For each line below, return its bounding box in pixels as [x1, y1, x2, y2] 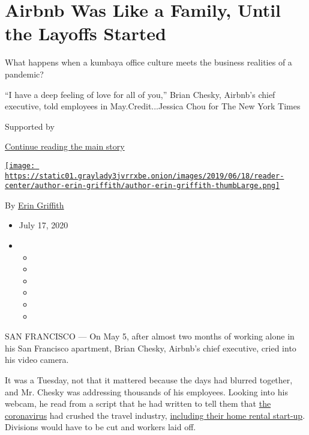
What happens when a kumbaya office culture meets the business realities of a [5, 56, 292, 68]
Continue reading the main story [5, 140, 125, 153]
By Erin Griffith [5, 198, 64, 211]
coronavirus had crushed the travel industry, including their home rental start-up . [5, 409, 305, 421]
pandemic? [5, 67, 44, 80]
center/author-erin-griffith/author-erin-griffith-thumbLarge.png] [5, 181, 280, 190]
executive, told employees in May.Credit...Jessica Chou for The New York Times [5, 100, 301, 112]
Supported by [5, 120, 55, 132]
